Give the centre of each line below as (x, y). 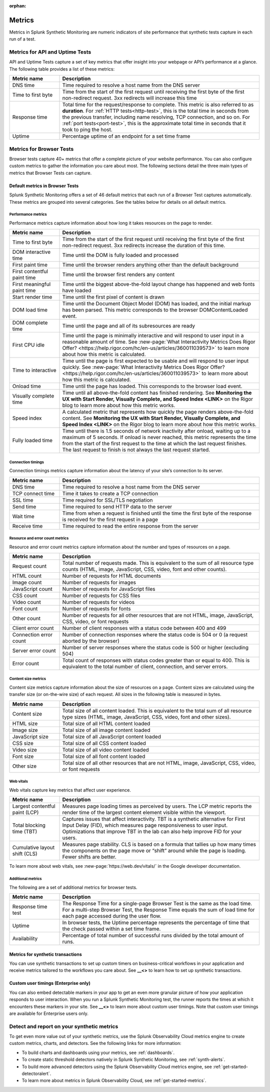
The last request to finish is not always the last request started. (136, 450)
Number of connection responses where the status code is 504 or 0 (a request (155, 635)
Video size (25, 750)
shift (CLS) (25, 854)
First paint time (30, 265)
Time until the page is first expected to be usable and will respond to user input (155, 361)
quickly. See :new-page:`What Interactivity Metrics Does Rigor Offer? (143, 367)
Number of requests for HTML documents (111, 576)
